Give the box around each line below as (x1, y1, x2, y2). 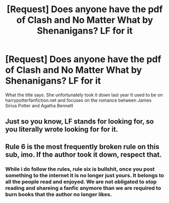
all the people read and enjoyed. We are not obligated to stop (5, 178, 157, 185)
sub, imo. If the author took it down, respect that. (5, 150, 162, 159)
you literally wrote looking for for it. (5, 125, 119, 134)
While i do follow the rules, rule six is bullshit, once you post (5, 166, 155, 173)
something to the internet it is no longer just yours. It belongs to (5, 172, 164, 179)
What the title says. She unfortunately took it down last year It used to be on (5, 92, 163, 98)
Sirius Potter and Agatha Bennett (5, 102, 74, 108)
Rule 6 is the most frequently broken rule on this (5, 142, 160, 151)
